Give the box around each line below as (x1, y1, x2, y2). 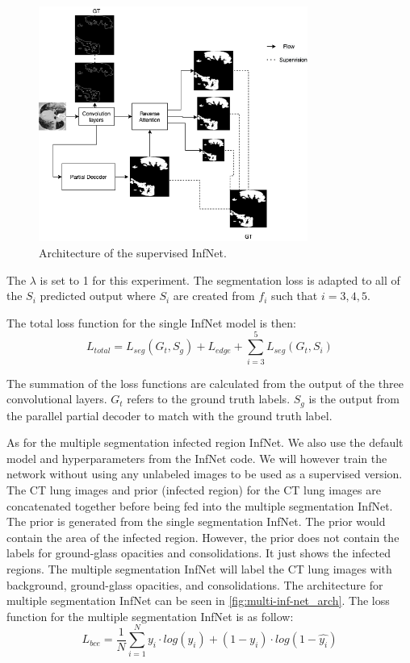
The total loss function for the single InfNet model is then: (6, 314, 296, 331)
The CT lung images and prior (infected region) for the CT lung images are (6, 481, 381, 498)
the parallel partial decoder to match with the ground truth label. (6, 407, 333, 423)
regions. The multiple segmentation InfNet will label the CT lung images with (6, 560, 392, 577)
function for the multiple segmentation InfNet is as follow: (6, 607, 294, 624)
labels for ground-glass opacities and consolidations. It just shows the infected (6, 544, 391, 561)
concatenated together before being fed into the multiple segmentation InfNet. (6, 497, 393, 514)
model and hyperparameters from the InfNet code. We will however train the (6, 449, 387, 466)
